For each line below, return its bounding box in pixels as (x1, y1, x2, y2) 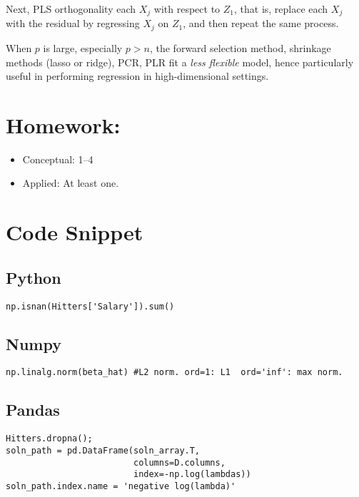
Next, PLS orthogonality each (6, 1, 136, 16)
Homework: (6, 110, 121, 139)
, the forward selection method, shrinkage (149, 40, 331, 55)
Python (6, 266, 61, 288)
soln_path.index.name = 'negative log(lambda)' (6, 481, 236, 491)
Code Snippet (6, 217, 143, 247)
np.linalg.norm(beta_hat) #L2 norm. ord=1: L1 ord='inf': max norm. (6, 367, 343, 378)
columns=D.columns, (133, 457, 226, 468)
